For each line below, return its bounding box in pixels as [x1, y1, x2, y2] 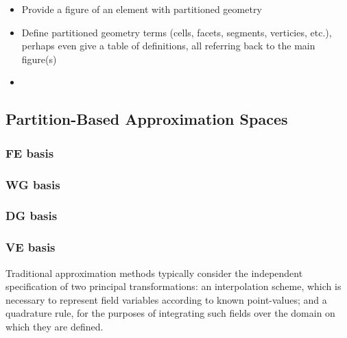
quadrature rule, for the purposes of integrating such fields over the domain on [5, 306, 335, 320]
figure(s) [21, 51, 57, 66]
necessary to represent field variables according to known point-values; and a [5, 292, 327, 306]
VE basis [5, 239, 56, 256]
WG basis [5, 176, 60, 193]
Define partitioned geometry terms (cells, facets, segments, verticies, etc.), [21, 25, 332, 39]
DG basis [5, 207, 58, 224]
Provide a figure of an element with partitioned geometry [21, 2, 262, 16]
